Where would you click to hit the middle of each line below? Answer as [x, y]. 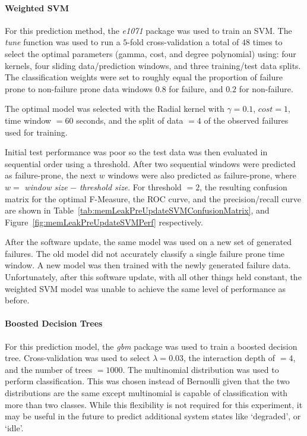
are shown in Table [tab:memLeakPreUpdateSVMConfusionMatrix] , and [137, 210]
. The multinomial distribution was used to [201, 369]
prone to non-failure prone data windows [79, 88]
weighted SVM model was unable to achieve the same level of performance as [145, 288]
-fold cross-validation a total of [183, 42]
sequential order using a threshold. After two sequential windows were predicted [150, 163]
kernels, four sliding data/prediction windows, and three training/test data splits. [153, 65]
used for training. [36, 132]
